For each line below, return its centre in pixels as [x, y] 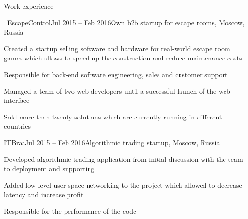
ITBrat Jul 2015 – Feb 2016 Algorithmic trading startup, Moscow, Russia [112, 142]
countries [17, 126]
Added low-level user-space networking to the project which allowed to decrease [123, 185]
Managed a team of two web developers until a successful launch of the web [117, 90]
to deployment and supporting [49, 169]
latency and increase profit [44, 194]
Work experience [29, 6]
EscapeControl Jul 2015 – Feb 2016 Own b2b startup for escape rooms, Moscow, [126, 22]
